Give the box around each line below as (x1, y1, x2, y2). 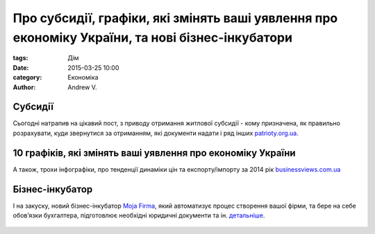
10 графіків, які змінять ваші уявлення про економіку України (12, 147, 296, 159)
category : (12, 73, 42, 82)
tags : (12, 54, 28, 62)
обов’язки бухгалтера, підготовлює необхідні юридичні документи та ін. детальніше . (12, 211, 265, 219)
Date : (12, 63, 29, 72)
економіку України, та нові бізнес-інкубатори (12, 30, 293, 45)
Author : (12, 83, 36, 91)
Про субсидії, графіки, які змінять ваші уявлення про (12, 10, 338, 26)
